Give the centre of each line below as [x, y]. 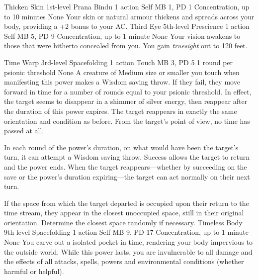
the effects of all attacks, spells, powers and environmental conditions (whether [124, 261]
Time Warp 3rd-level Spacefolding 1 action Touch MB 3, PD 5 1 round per [119, 62]
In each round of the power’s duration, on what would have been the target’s [121, 147]
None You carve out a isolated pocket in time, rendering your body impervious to [129, 242]
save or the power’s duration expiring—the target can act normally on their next [127, 176]
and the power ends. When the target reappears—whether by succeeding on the [126, 166]
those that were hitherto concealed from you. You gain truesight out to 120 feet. [126, 46]
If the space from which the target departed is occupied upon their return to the [127, 203]
